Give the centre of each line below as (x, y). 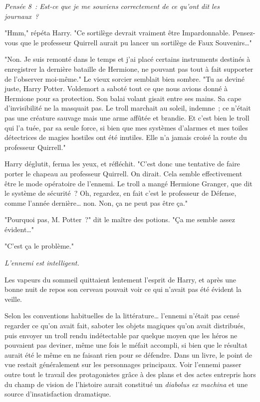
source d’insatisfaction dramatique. (58, 394)
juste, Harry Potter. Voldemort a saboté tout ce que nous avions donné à (116, 88)
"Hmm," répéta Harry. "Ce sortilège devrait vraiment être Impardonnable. (118, 33)
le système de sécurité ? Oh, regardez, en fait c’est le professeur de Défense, (121, 193)
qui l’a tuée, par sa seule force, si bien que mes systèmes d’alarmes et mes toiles (126, 127)
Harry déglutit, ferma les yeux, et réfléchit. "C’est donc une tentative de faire (122, 164)
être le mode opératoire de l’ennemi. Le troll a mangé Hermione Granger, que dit (129, 183)
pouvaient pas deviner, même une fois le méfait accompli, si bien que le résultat (126, 345)
